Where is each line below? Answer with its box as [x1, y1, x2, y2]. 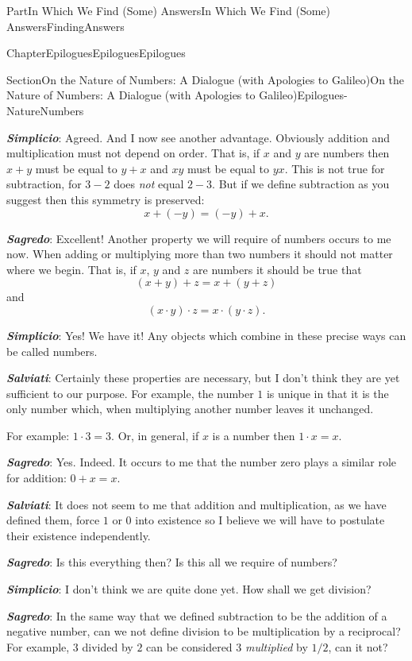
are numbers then [304, 145, 390, 161]
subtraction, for [6, 176, 82, 192]
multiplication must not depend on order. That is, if [6, 145, 260, 161]
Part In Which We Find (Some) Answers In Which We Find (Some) [6, 2, 331, 18]
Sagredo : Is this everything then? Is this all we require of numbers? [6, 554, 337, 570]
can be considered [146, 638, 233, 655]
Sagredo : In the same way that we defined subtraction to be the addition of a [6, 607, 387, 624]
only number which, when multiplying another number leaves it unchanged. [6, 400, 374, 417]
